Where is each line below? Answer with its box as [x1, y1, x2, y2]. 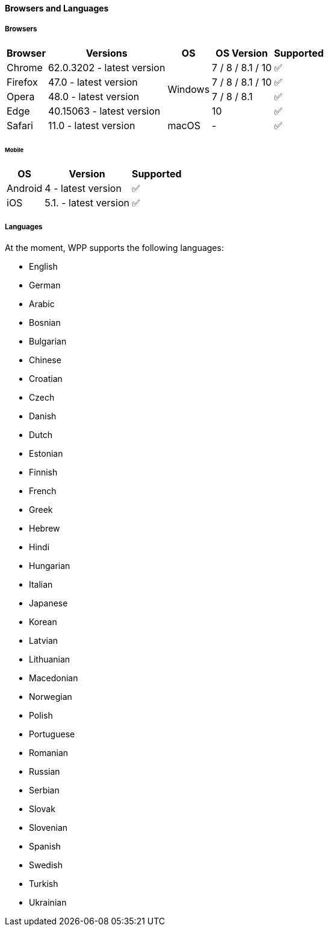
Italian [29, 579, 53, 590]
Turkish [29, 879, 58, 889]
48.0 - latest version [48, 90, 140, 103]
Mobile [5, 146, 24, 153]
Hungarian [29, 561, 70, 571]
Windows [167, 83, 210, 95]
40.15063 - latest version [48, 104, 161, 117]
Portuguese [29, 729, 75, 740]
